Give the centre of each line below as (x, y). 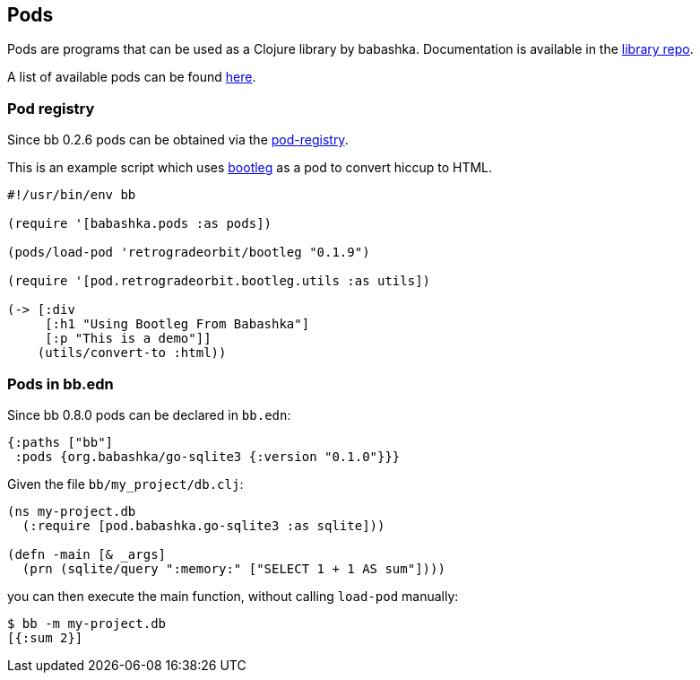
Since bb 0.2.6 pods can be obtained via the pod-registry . (178, 140)
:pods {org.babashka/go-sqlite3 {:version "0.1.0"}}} (207, 456)
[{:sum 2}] (45, 637)
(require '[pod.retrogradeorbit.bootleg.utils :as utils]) (219, 281)
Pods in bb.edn (60, 384)
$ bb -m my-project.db (87, 623)
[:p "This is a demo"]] (128, 339)
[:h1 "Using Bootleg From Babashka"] (177, 324)
